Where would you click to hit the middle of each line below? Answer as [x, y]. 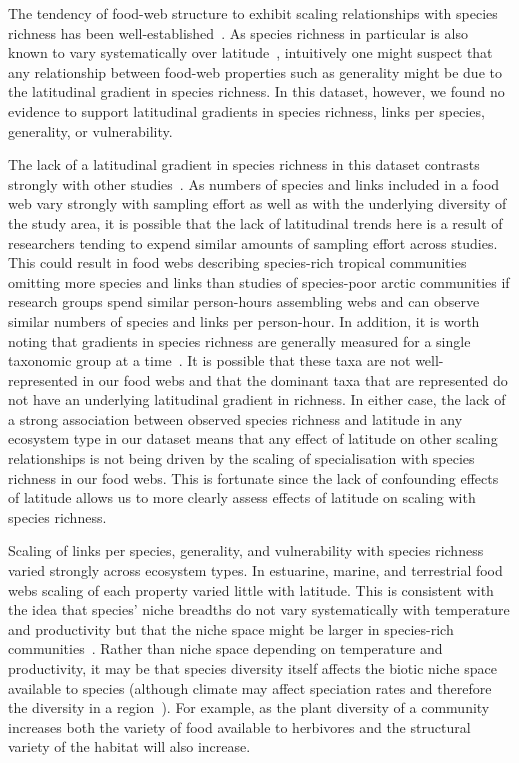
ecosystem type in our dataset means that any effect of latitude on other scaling [253, 438]
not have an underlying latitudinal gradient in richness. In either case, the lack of [257, 399]
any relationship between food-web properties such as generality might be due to [255, 71]
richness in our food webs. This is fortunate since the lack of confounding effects [253, 477]
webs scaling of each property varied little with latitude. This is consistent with [251, 589]
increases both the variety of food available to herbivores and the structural [239, 726]
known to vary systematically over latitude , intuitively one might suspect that [250, 52]
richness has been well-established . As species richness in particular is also [238, 32]
